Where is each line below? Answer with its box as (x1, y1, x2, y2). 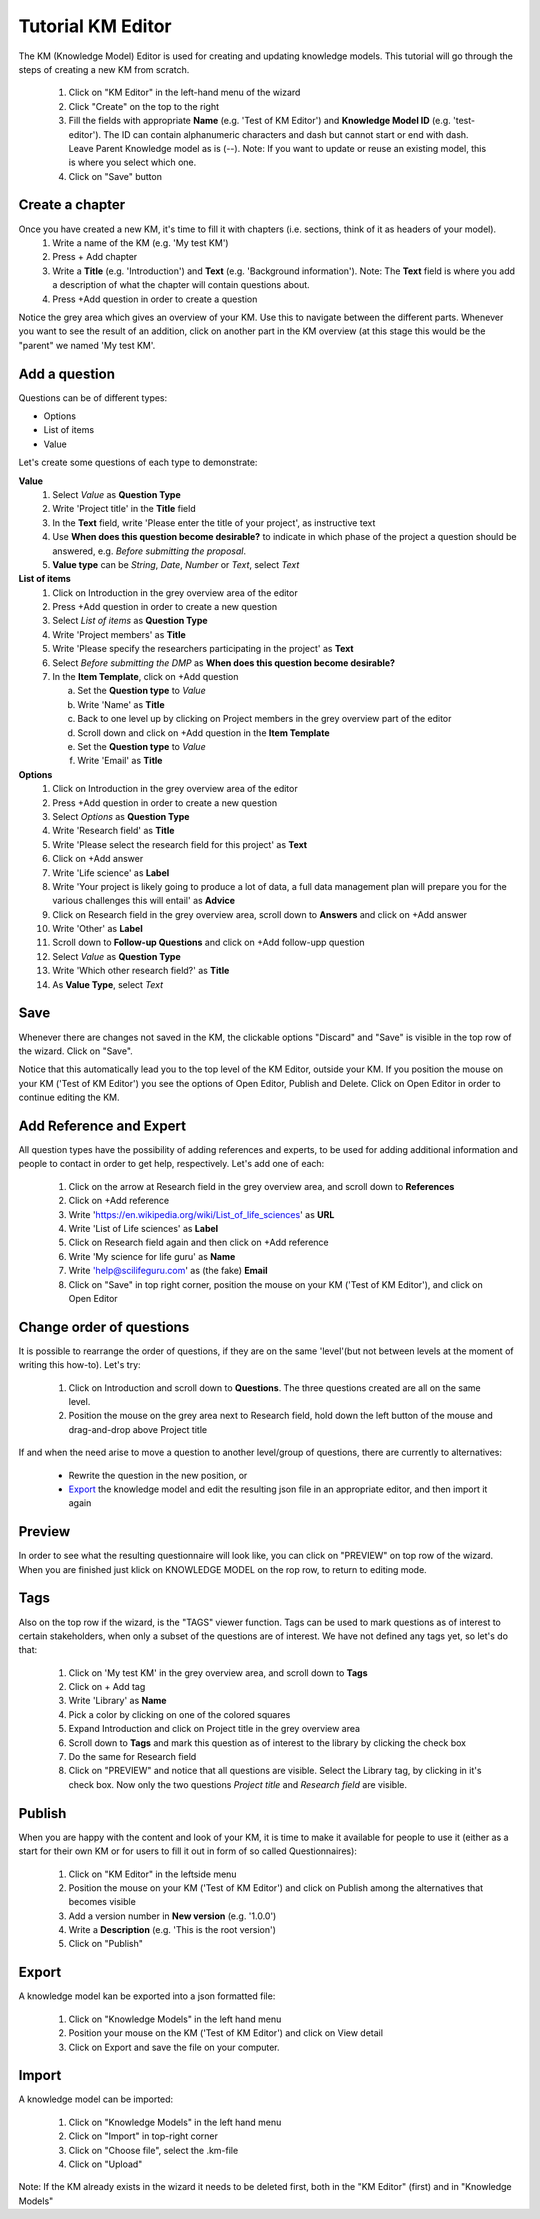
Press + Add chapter (52, 251, 138, 263)
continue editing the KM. (18, 1091, 120, 1104)
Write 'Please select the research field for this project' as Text (52, 838, 308, 850)
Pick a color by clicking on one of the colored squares (68, 1708, 291, 1720)
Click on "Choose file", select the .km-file (68, 2144, 239, 2156)
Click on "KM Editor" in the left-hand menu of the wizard (68, 86, 301, 99)
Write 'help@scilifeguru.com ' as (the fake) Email (68, 1265, 269, 1277)
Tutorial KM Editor (18, 15, 172, 37)
